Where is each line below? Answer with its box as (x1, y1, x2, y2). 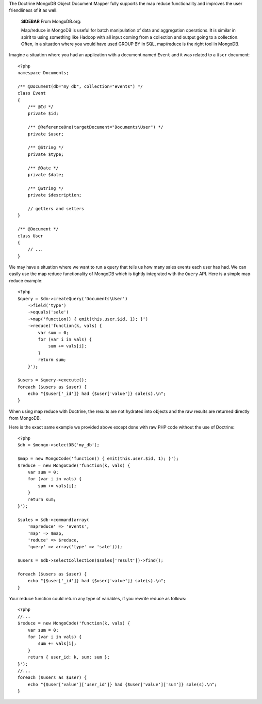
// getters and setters (27, 206, 84, 211)
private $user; (27, 131, 64, 137)
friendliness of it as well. (9, 7, 58, 13)
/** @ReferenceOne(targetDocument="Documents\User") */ (27, 124, 164, 130)
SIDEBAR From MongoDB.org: (21, 18, 82, 24)
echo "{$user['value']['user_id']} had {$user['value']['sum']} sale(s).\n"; (27, 682, 217, 687)
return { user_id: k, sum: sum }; (27, 655, 110, 660)
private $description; (27, 192, 82, 198)
